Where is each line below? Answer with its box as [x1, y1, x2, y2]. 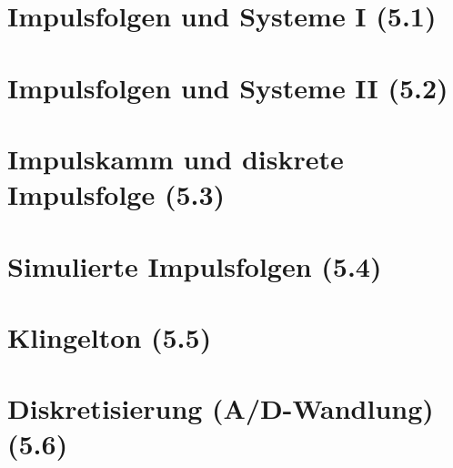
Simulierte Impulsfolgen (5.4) [7, 247, 382, 284]
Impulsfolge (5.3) [7, 176, 226, 213]
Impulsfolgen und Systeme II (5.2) [7, 68, 448, 106]
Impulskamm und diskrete [7, 139, 344, 177]
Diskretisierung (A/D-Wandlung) [7, 390, 434, 427]
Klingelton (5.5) [7, 318, 212, 355]
